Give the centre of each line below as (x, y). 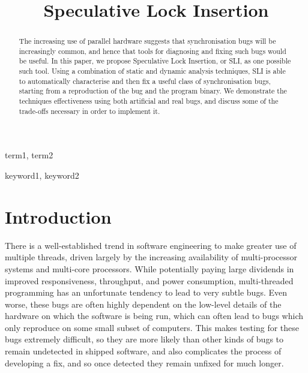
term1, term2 (29, 155)
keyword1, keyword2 (42, 175)
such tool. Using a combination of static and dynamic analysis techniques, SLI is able (152, 71)
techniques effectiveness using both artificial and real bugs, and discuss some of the (149, 101)
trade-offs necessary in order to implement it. (89, 111)
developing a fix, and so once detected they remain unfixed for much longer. (144, 363)
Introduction (58, 216)
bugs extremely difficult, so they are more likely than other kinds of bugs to (144, 339)
